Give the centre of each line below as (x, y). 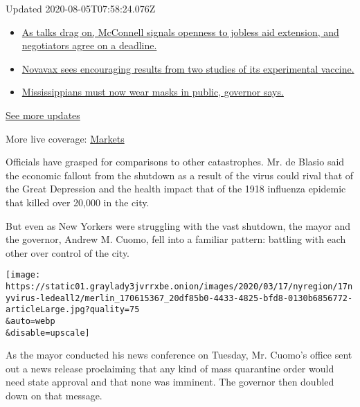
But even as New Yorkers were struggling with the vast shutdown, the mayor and (178, 225)
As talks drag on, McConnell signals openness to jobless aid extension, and (180, 31)
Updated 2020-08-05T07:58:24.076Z (81, 8)
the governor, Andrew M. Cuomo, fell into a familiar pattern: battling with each (176, 239)
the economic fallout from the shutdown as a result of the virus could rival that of (180, 175)
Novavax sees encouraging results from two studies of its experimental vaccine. (188, 68)
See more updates (43, 115)
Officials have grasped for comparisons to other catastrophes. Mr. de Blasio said (175, 162)
